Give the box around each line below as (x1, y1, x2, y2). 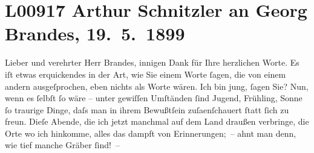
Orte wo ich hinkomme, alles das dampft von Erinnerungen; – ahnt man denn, (5, 126, 296, 139)
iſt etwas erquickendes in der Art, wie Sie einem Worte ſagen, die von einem (5, 67, 286, 80)
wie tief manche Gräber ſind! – (5, 139, 120, 151)
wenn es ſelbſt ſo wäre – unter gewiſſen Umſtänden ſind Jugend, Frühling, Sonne (5, 92, 303, 104)
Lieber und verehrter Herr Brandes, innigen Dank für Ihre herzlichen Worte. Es (5, 56, 299, 69)
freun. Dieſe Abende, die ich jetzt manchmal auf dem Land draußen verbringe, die (5, 115, 309, 128)
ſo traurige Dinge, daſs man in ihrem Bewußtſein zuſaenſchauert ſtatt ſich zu (5, 103, 289, 116)
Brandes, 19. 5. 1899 (5, 21, 185, 46)
